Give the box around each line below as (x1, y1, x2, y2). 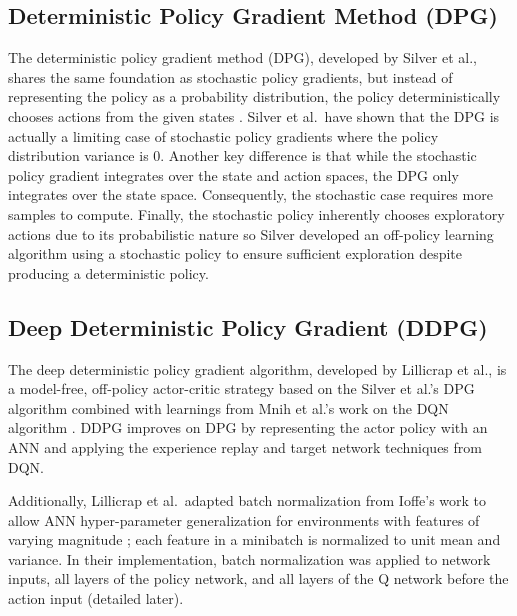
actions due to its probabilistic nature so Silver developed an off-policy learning (8, 223, 494, 244)
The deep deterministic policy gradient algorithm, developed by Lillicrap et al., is (8, 358, 507, 379)
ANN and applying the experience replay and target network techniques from (8, 436, 482, 457)
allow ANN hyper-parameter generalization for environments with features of (8, 509, 480, 530)
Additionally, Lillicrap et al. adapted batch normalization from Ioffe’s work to (8, 490, 487, 511)
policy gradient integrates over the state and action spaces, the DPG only (8, 164, 459, 185)
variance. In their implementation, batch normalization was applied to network (8, 548, 491, 569)
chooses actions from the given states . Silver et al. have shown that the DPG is (8, 105, 500, 126)
